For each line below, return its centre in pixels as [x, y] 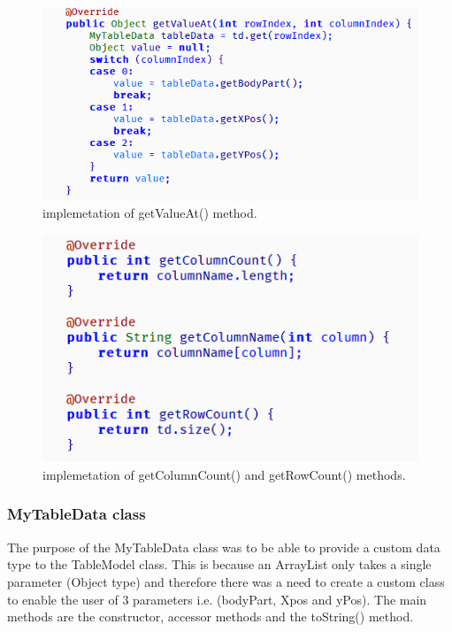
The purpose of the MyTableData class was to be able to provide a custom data [224, 547]
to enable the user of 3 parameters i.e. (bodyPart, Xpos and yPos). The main [217, 599]
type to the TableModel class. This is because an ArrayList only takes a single [219, 564]
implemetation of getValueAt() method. [150, 213]
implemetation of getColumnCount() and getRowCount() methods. [224, 474]
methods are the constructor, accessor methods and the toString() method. [211, 617]
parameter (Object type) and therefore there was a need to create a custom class [226, 581]
